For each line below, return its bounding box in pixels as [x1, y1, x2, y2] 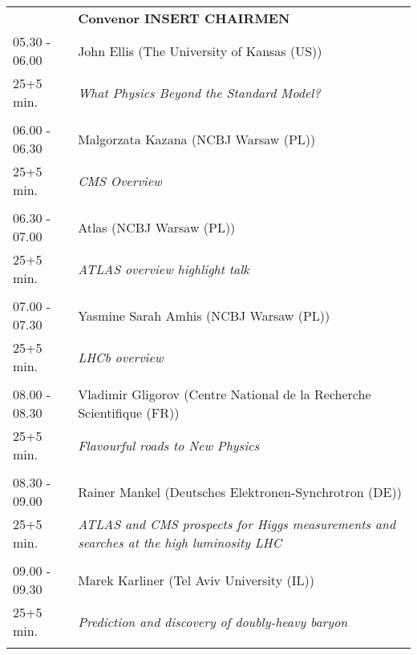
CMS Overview [78, 171, 162, 190]
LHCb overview [78, 347, 164, 366]
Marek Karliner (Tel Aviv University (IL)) [78, 570, 314, 589]
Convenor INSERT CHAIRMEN [78, 9, 290, 27]
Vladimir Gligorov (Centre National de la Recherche [78, 385, 371, 403]
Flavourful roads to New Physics [78, 435, 259, 455]
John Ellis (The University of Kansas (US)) [78, 41, 322, 60]
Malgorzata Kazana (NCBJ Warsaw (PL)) [78, 129, 316, 148]
